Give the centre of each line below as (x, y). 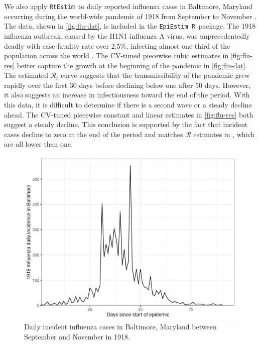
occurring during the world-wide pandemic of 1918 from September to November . (130, 16)
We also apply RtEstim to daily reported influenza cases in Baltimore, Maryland (128, 6)
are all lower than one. (38, 144)
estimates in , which (224, 134)
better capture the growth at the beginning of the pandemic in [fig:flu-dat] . (132, 65)
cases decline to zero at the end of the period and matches (94, 134)
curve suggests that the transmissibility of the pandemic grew (155, 75)
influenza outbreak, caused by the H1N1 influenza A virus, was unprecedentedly (127, 35)
